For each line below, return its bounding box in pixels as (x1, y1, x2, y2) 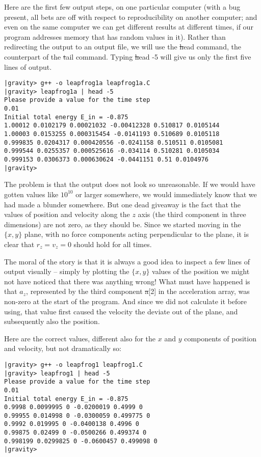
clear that (4, 238, 35, 249)
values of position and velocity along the (4, 209, 130, 220)
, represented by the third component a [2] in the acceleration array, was (26, 286, 250, 297)
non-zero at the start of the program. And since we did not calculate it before (4, 295, 247, 306)
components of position (184, 333, 256, 343)
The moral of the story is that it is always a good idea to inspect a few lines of (4, 256, 250, 266)
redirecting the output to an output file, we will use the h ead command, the (4, 41, 241, 52)
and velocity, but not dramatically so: (4, 343, 121, 354)
